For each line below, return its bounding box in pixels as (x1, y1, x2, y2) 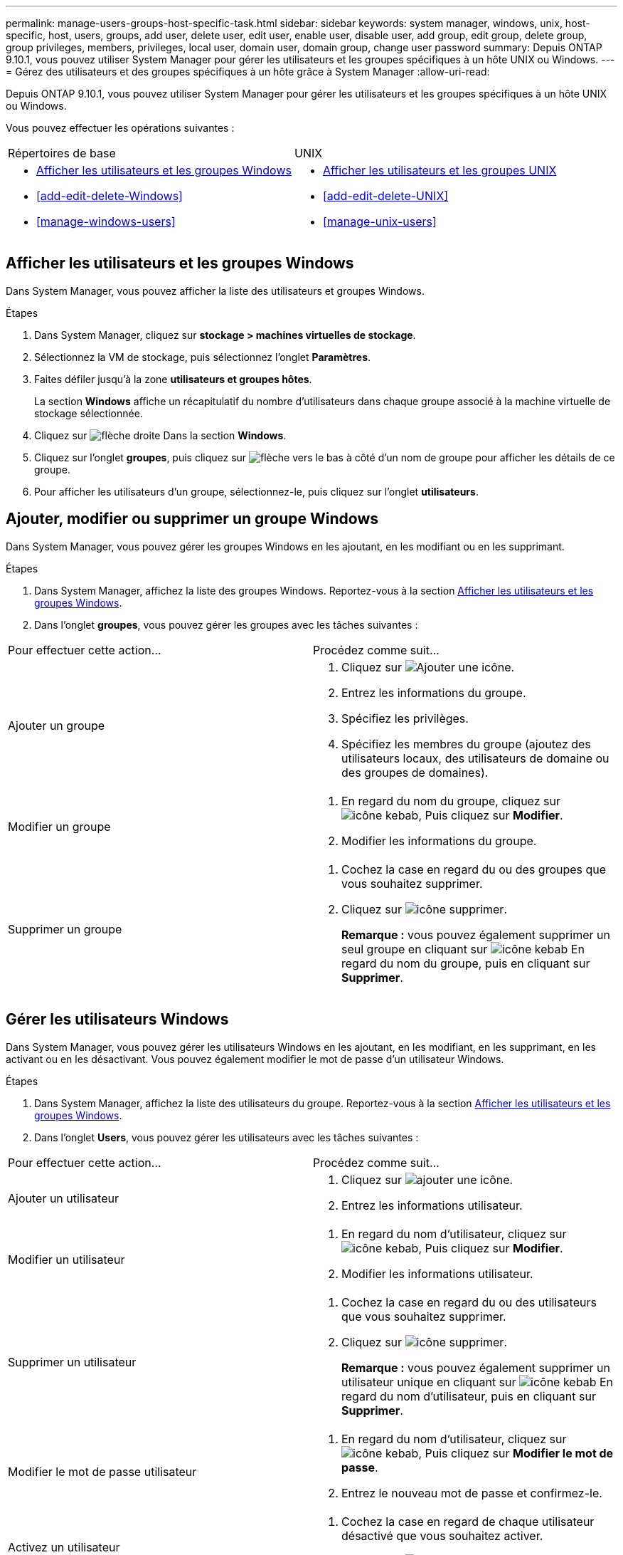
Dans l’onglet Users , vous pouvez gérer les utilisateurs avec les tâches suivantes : (34, 1131, 419, 1143)
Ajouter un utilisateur (8, 1190, 119, 1205)
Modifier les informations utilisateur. (341, 1266, 533, 1281)
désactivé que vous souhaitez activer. (341, 1528, 543, 1543)
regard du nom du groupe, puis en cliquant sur (341, 955, 590, 970)
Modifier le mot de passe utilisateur (8, 1464, 197, 1479)
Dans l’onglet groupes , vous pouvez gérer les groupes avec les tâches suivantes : (34, 618, 418, 631)
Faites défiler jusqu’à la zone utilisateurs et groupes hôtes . (34, 372, 312, 385)
